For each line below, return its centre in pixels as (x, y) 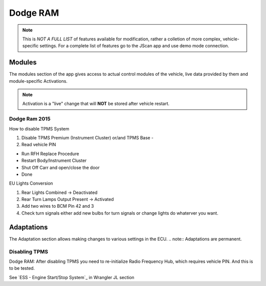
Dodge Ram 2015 (30, 119)
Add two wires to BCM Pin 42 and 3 (58, 206)
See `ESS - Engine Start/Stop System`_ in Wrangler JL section (72, 277)
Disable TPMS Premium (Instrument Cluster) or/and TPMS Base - (87, 137)
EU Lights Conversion (31, 183)
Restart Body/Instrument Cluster (54, 160)
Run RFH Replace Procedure (50, 154)
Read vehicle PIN (39, 145)
